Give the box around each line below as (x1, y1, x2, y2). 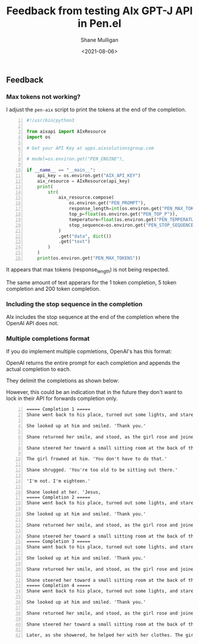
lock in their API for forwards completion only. (6, 395, 118, 402)
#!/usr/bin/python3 (26, 117, 75, 124)
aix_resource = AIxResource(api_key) (37, 178, 130, 184)
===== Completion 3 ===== (26, 539, 91, 544)
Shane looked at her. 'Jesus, (26, 489, 101, 495)
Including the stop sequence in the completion (6, 300, 143, 308)
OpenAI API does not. (6, 320, 59, 327)
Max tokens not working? (6, 92, 81, 101)
